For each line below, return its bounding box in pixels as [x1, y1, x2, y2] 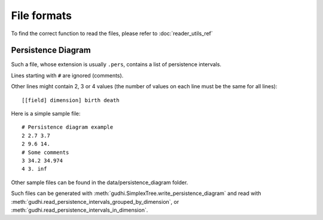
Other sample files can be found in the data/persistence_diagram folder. [11, 179, 188, 186]
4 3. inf [22, 166, 47, 172]
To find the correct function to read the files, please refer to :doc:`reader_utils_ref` [11, 30, 214, 37]
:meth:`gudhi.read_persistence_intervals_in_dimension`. [11, 206, 148, 213]
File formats [11, 9, 72, 22]
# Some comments [22, 149, 69, 156]
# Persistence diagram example [22, 124, 114, 131]
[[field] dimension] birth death [22, 97, 120, 104]
